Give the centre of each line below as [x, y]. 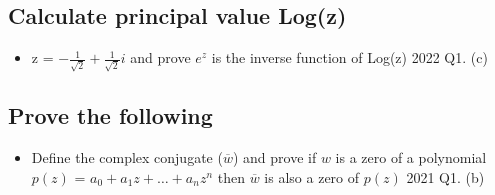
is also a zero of [312, 176]
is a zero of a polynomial [411, 157]
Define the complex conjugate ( [127, 157]
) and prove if [274, 157]
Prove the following [110, 115]
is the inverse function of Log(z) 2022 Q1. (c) [349, 57]
